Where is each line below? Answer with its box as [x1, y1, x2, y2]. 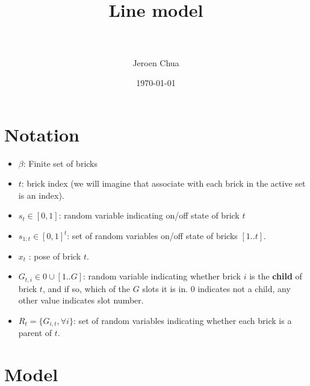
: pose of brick [28, 249, 81, 262]
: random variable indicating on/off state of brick [58, 209, 240, 222]
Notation [4, 122, 79, 146]
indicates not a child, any [197, 282, 291, 294]
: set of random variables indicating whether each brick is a [73, 314, 292, 326]
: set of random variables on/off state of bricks [67, 229, 238, 241]
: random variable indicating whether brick [83, 270, 241, 282]
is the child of [249, 270, 302, 282]
